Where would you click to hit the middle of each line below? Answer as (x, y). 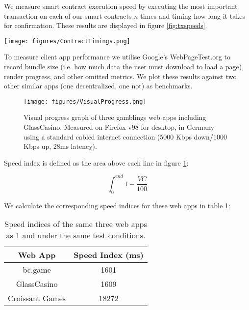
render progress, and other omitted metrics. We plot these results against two (120, 76)
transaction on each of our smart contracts (68, 15)
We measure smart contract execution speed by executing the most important (121, 6)
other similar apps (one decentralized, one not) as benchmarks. (98, 86)
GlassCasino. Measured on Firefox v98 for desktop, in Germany (119, 127)
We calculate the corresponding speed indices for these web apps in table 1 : (117, 205)
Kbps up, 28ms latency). (60, 146)
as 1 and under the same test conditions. (76, 235)
